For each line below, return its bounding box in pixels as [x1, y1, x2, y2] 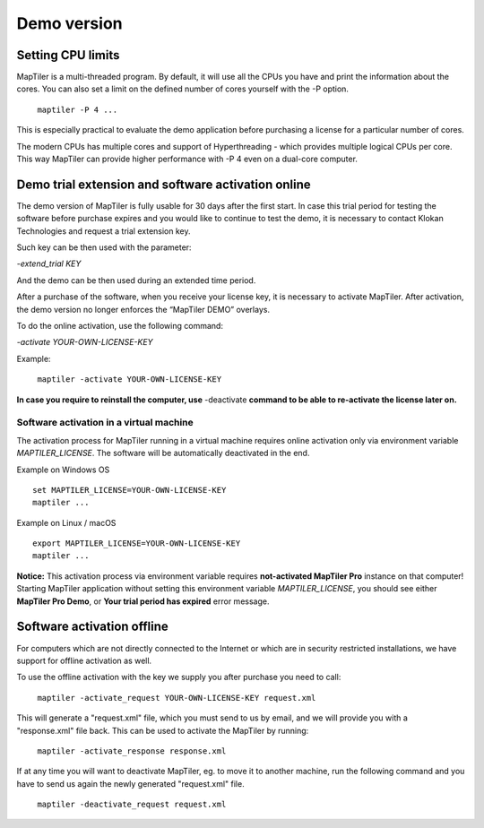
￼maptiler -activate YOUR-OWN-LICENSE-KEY [32, 375, 222, 384]
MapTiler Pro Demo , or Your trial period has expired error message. [16, 596, 270, 607]
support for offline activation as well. [16, 655, 152, 666]
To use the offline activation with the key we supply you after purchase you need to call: [16, 672, 341, 683]
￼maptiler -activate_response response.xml [32, 746, 227, 756]
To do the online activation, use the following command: [16, 321, 224, 332]
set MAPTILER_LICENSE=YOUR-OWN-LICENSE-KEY [32, 485, 227, 495]
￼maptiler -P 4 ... [32, 104, 118, 115]
